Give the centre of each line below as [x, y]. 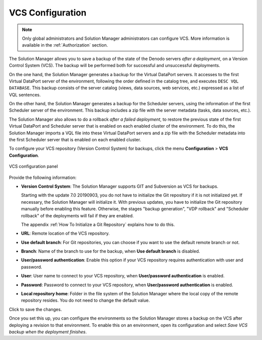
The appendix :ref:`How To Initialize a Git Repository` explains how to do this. [98, 224]
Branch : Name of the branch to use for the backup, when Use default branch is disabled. [111, 251]
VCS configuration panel [33, 166]
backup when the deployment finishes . [48, 332]
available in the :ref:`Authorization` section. [65, 45]
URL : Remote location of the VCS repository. [65, 233]
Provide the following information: [43, 178]
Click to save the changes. [35, 309]
